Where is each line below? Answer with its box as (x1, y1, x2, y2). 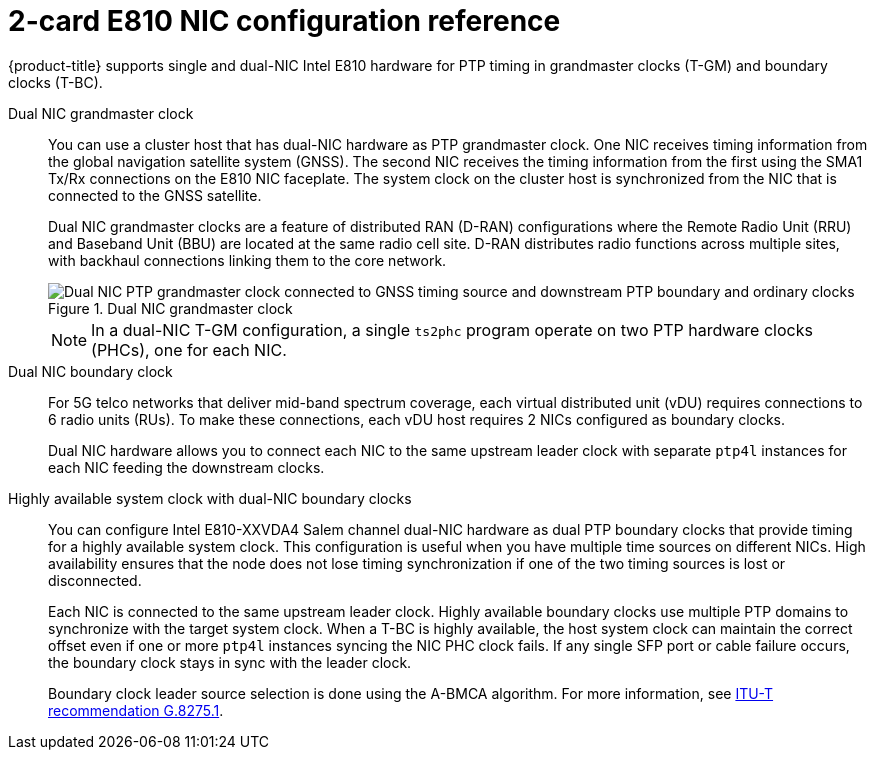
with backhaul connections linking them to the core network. (48, 251, 447, 269)
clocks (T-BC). (8, 73, 103, 91)
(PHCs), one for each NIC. (91, 339, 287, 360)
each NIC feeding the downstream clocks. (48, 458, 325, 476)
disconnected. (48, 571, 142, 589)
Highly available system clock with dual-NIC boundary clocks (8, 489, 412, 507)
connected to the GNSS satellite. (48, 186, 262, 204)
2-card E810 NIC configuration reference (8, 4, 561, 38)
